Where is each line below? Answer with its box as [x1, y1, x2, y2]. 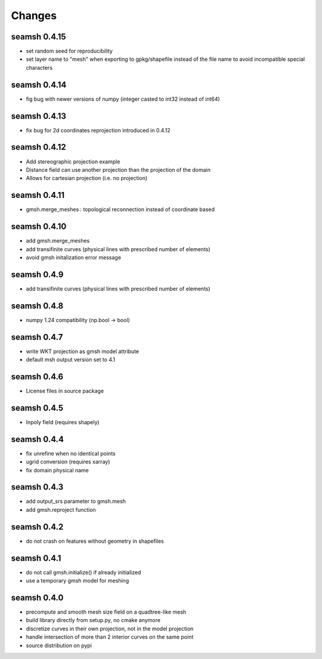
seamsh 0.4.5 [11, 403, 64, 413]
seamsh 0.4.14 [11, 79, 67, 89]
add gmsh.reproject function [26, 506, 97, 513]
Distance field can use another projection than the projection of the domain [26, 166, 211, 173]
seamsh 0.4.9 [11, 269, 64, 280]
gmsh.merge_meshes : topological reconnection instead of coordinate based [26, 206, 215, 213]
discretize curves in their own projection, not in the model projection [26, 625, 194, 632]
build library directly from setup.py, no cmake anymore [26, 617, 161, 624]
